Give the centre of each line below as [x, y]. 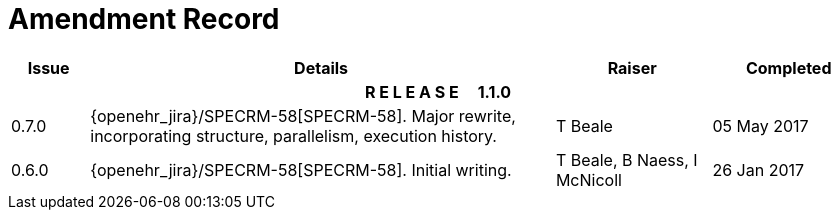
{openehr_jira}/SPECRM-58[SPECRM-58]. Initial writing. [301, 169]
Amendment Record [144, 19]
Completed [788, 67]
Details [321, 67]
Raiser [632, 67]
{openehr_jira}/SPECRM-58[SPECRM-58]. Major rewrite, [303, 115]
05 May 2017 [760, 125]
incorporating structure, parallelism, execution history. [293, 135]
